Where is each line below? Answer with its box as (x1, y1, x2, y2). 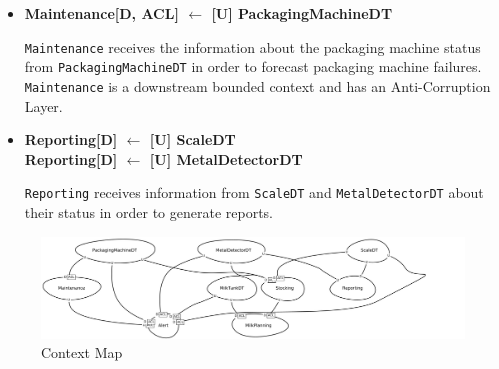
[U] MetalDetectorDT (149, 148, 303, 169)
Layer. (24, 95, 63, 116)
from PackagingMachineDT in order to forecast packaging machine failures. (24, 56, 482, 77)
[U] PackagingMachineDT (211, 3, 393, 23)
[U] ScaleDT (149, 129, 236, 150)
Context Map (41, 342, 123, 363)
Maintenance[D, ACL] (24, 3, 179, 23)
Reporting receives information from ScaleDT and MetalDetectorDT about (24, 182, 484, 203)
